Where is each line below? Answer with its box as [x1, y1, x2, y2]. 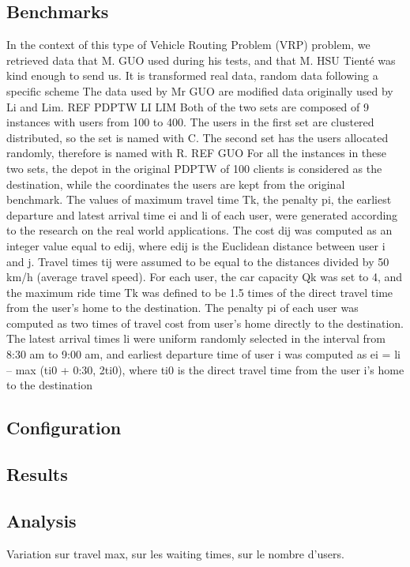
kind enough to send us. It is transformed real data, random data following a [6, 67, 378, 84]
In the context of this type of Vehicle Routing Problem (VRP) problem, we [6, 36, 371, 53]
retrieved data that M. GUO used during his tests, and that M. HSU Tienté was [6, 51, 396, 68]
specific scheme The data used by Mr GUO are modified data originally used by [6, 82, 393, 99]
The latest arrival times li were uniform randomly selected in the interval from [6, 330, 386, 347]
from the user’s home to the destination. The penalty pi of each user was [6, 299, 359, 316]
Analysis [6, 508, 77, 532]
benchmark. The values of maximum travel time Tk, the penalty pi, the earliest [6, 191, 392, 208]
